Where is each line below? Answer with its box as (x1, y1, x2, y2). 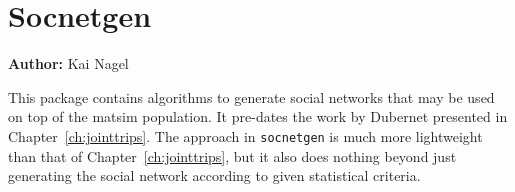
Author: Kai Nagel (8, 53, 129, 74)
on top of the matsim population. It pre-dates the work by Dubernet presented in (8, 106, 508, 127)
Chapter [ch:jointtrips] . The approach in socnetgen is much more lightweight (8, 125, 483, 146)
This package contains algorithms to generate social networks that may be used (8, 86, 495, 107)
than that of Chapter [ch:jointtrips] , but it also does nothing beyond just (8, 145, 457, 166)
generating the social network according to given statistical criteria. (8, 165, 421, 186)
